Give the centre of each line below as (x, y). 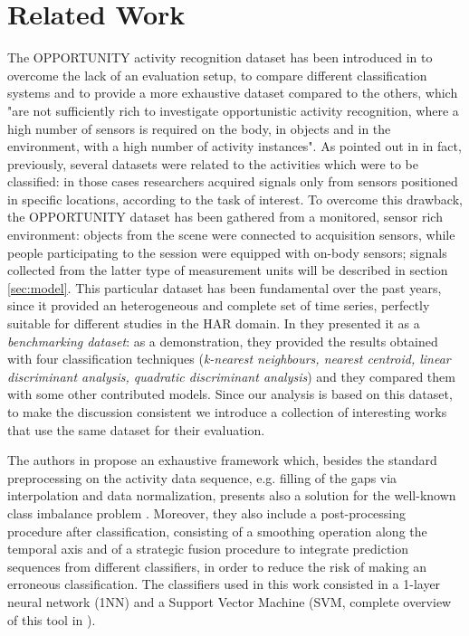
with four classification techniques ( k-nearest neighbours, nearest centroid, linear (229, 359)
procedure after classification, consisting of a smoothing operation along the (217, 531)
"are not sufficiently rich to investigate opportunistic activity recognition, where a (233, 110)
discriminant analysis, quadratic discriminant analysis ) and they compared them (231, 376)
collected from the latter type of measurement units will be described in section (228, 270)
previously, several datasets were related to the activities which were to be (213, 163)
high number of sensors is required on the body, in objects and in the (199, 128)
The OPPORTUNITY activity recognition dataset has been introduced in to (220, 57)
